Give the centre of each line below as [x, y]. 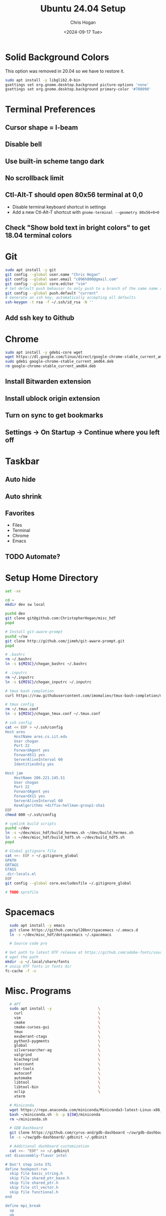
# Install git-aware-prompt [34, 632]
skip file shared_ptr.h [34, 1183]
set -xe [13, 591]
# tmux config [20, 704]
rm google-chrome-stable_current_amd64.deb [51, 366]
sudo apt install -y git [31, 270]
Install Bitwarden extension [48, 382]
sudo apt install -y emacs [37, 925]
